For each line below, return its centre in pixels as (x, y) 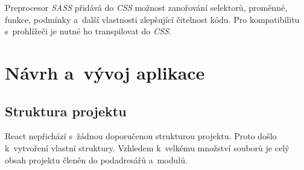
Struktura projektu (66, 111)
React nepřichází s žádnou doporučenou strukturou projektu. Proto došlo (141, 136)
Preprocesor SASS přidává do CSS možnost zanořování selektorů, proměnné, (146, 7)
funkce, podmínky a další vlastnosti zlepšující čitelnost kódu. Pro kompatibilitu (152, 19)
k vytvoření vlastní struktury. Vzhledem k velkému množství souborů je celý (147, 147)
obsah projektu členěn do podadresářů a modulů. (96, 159)
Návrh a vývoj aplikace (105, 72)
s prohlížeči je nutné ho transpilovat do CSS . (88, 31)
